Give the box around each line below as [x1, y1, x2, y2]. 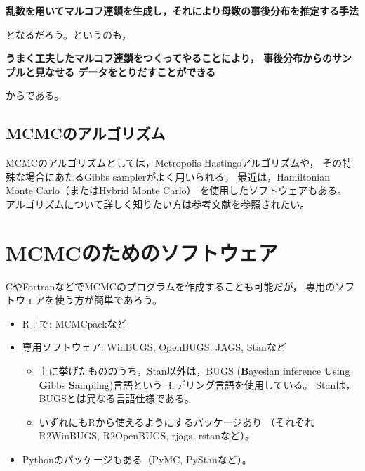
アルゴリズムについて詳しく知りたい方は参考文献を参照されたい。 [6, 196, 310, 211]
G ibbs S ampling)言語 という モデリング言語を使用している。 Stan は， [39, 377, 356, 392]
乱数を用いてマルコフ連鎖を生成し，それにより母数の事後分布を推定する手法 [6, 4, 359, 18]
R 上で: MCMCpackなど [22, 316, 127, 330]
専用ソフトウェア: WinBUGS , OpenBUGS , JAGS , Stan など [22, 340, 286, 354]
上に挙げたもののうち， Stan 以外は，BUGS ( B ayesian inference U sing [39, 363, 350, 378]
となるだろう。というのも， [6, 27, 132, 41]
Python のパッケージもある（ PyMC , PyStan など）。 [22, 452, 252, 467]
